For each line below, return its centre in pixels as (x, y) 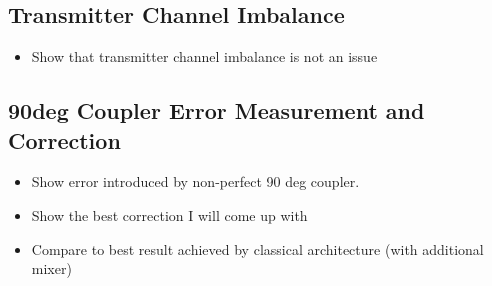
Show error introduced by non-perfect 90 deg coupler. (195, 181)
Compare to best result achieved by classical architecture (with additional (257, 248)
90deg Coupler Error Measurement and (216, 110)
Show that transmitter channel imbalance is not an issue (204, 56)
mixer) (51, 268)
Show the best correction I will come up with (169, 214)
